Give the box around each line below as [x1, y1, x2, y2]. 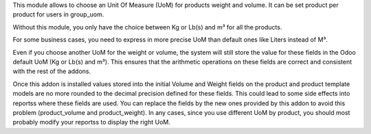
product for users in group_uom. [12, 10, 104, 18]
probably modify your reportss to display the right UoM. [12, 118, 171, 126]
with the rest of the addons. [12, 67, 91, 75]
